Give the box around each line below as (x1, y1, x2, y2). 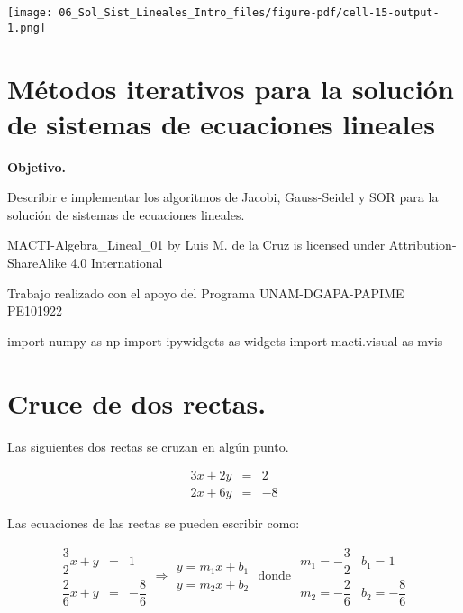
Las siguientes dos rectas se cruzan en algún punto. (7, 436, 289, 455)
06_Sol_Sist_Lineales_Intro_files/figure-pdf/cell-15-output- (59, 6, 440, 19)
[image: (7, 6, 53, 19)
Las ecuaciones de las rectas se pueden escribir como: (7, 514, 300, 533)
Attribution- (388, 235, 457, 254)
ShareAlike (7, 253, 67, 271)
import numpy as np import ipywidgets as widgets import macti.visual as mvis (7, 331, 443, 350)
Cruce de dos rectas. (7, 384, 267, 421)
